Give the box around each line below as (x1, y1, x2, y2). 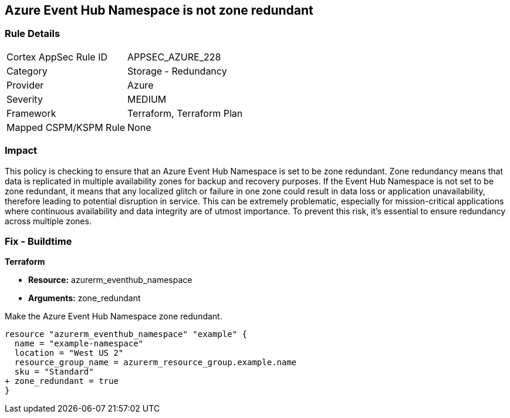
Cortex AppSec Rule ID (6, 50, 108, 63)
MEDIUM (127, 93, 167, 105)
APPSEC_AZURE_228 (127, 50, 221, 63)
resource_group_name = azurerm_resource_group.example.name (14, 358, 297, 368)
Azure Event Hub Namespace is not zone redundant (5, 3, 313, 18)
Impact (5, 144, 38, 157)
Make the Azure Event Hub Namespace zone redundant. (5, 311, 222, 322)
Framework (6, 107, 56, 119)
